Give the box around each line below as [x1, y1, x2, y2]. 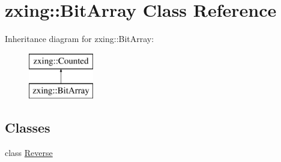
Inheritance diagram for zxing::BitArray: [5, 32, 154, 45]
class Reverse [5, 146, 53, 159]
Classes [5, 118, 50, 137]
